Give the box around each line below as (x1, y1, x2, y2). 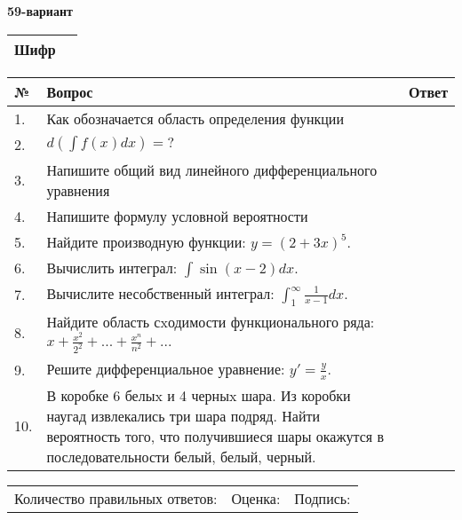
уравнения (46, 179, 110, 201)
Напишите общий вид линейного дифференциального (46, 159, 378, 180)
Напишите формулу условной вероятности (46, 205, 308, 226)
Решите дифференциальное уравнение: (46, 358, 285, 380)
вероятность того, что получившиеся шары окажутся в (46, 425, 385, 446)
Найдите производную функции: (46, 231, 246, 252)
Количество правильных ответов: (14, 487, 218, 508)
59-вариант (7, 2, 73, 20)
